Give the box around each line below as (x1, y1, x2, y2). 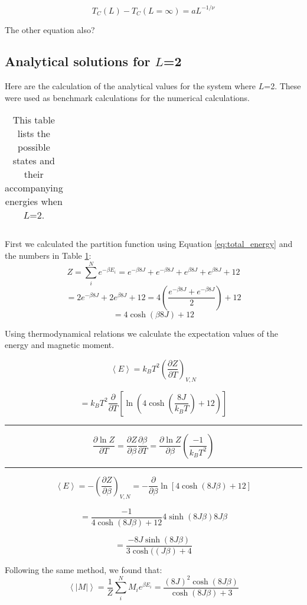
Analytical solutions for (5, 52, 151, 70)
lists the (17, 126, 50, 141)
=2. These (264, 80, 301, 92)
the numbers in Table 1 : (5, 249, 92, 262)
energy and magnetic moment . (5, 339, 115, 351)
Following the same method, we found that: (5, 563, 162, 575)
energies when (5, 194, 63, 209)
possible (17, 140, 50, 154)
